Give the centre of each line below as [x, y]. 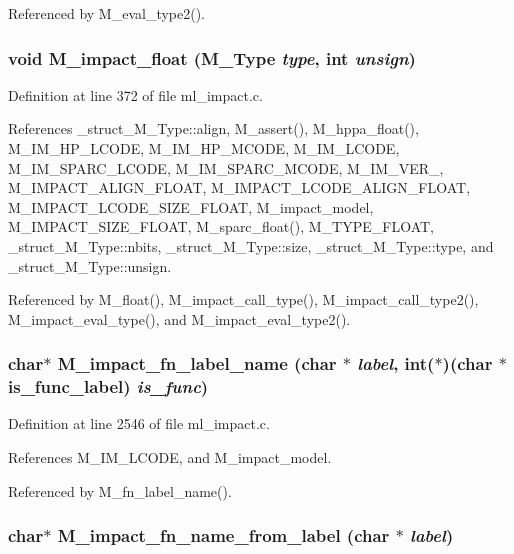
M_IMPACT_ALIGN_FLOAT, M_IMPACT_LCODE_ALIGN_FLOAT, [239, 187]
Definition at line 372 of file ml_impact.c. [135, 94]
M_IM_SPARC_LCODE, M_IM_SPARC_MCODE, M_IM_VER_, [226, 167]
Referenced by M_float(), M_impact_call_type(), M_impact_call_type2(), [243, 299]
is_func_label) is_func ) [108, 386]
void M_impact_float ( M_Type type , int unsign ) [212, 57]
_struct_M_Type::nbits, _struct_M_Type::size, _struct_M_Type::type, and [251, 245]
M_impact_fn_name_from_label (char [223, 535]
